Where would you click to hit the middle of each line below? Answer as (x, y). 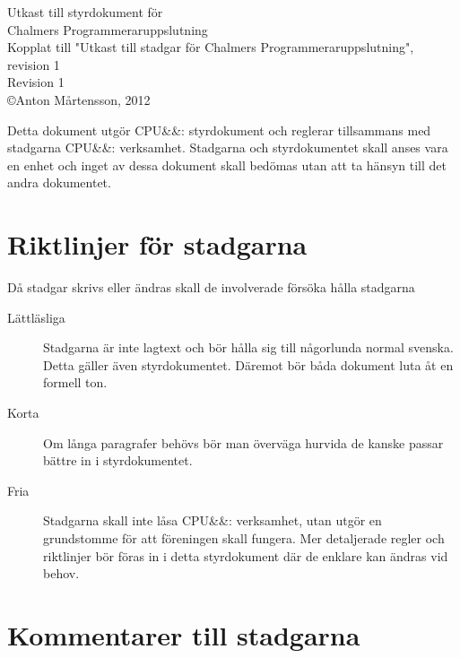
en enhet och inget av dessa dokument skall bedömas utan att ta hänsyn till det (227, 164)
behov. (61, 573)
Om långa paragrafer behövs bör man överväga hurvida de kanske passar (243, 442)
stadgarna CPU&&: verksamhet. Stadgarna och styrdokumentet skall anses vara (228, 147)
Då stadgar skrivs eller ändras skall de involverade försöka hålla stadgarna (211, 287)
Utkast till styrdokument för (85, 12)
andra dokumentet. (59, 182)
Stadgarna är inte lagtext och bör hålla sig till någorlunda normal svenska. (248, 347)
